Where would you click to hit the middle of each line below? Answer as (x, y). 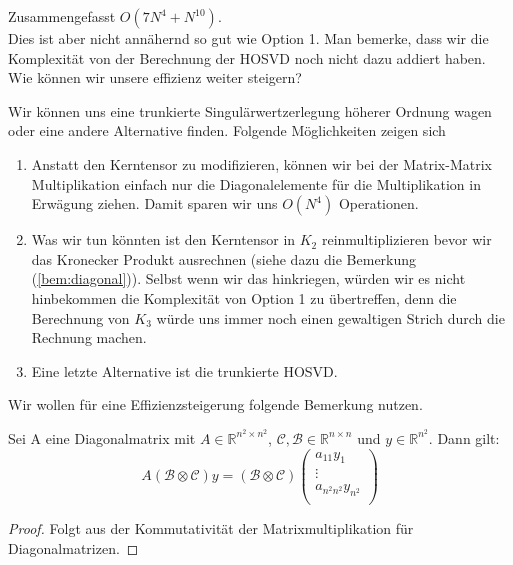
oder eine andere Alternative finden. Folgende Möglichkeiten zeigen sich (227, 130)
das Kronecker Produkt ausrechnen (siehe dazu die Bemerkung (224, 258)
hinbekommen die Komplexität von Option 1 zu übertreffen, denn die (244, 297)
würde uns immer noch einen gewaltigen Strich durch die (330, 317)
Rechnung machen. (89, 337)
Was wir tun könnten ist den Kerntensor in (163, 239)
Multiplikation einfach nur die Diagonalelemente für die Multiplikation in (256, 183)
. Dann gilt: (464, 437)
